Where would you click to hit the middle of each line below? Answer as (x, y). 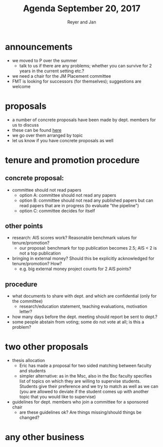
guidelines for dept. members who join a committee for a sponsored (80, 402)
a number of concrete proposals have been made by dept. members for (84, 120)
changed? (29, 418)
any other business (45, 437)
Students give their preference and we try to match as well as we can (89, 386)
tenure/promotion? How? (37, 264)
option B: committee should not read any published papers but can (86, 200)
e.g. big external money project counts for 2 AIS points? (75, 269)
